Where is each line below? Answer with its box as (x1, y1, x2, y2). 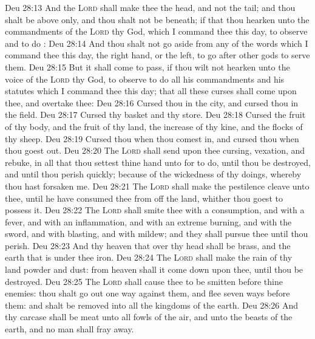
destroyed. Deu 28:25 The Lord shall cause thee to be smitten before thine (5, 275, 283, 287)
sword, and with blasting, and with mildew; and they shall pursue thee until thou (5, 227, 308, 240)
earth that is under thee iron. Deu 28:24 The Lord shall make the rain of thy (5, 251, 293, 264)
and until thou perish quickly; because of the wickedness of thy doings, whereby (5, 168, 302, 180)
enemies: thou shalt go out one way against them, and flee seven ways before (5, 287, 290, 300)
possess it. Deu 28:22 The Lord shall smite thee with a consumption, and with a (5, 204, 305, 216)
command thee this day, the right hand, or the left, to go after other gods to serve (5, 49, 310, 61)
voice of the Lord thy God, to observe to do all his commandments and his (5, 72, 285, 85)
